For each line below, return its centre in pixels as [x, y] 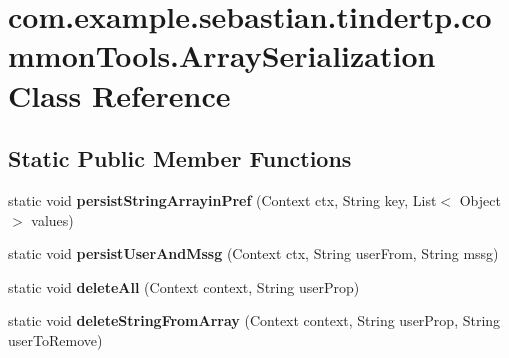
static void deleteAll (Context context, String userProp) [184, 286]
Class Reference [119, 94]
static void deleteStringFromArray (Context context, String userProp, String [254, 320]
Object [480, 199]
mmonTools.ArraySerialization [222, 55]
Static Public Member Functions [180, 158]
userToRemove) [55, 339]
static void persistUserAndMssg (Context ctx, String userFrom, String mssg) [253, 253]
